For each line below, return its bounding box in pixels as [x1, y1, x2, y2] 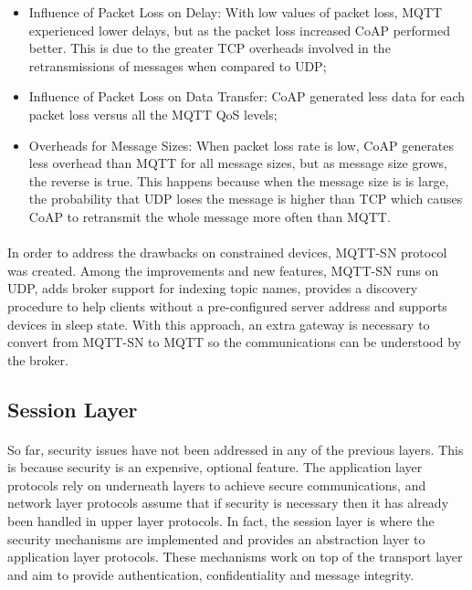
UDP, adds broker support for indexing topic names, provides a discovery [7, 279, 418, 298]
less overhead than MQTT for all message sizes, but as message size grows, [28, 153, 447, 173]
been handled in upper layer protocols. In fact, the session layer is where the [7, 511, 435, 531]
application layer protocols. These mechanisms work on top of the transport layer [7, 547, 463, 566]
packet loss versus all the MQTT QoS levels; [28, 104, 278, 123]
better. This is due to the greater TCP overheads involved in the [28, 38, 391, 58]
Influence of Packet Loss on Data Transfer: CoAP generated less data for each [28, 87, 466, 106]
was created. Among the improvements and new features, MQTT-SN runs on [7, 260, 439, 279]
